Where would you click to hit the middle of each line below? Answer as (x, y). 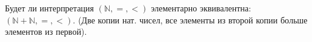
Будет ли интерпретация (50, 8)
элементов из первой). (46, 31)
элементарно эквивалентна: (201, 8)
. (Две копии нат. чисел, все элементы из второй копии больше (190, 19)
